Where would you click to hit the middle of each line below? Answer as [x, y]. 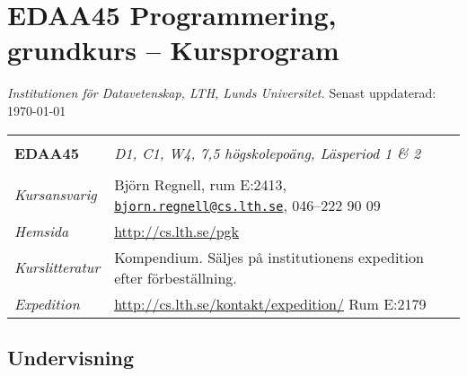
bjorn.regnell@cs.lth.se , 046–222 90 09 [247, 205]
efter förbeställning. [176, 277]
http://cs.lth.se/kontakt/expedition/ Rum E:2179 [270, 303]
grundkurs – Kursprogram [173, 50]
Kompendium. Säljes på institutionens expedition [269, 257]
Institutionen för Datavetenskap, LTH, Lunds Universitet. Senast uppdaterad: [222, 93]
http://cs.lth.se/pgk [177, 231]
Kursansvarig [56, 194]
